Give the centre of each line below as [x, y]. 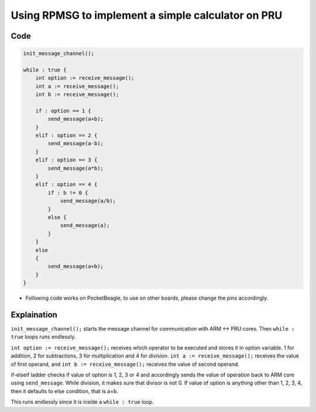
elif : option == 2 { [66, 135]
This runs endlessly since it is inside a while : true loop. [83, 402]
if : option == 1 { [63, 111]
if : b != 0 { [68, 193]
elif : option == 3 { [66, 160]
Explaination [34, 315]
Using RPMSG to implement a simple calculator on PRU [147, 15]
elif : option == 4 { [66, 185]
